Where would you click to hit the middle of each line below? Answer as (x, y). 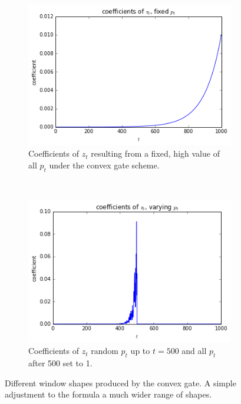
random (105, 351)
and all (194, 351)
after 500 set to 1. (60, 363)
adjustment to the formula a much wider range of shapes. (108, 394)
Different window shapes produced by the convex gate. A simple (120, 383)
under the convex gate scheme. (104, 165)
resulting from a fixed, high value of (155, 153)
